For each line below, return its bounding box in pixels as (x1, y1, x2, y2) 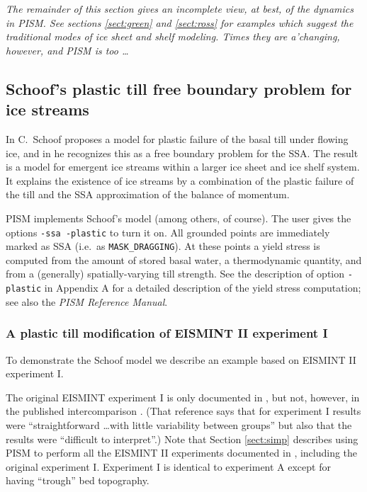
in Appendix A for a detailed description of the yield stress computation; (44, 280, 361, 295)
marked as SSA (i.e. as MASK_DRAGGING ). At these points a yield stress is (6, 239, 320, 253)
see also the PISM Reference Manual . (6, 294, 168, 309)
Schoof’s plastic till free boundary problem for (6, 77, 352, 99)
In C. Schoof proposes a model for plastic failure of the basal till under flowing (6, 131, 349, 146)
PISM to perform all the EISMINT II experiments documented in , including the (6, 445, 358, 460)
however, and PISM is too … (6, 42, 129, 57)
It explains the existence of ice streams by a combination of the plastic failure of (6, 173, 354, 188)
